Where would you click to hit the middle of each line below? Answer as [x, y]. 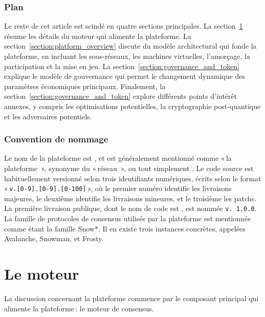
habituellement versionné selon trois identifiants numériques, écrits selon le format [133, 178]
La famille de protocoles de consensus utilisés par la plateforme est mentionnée [128, 218]
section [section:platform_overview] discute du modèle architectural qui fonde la [130, 46]
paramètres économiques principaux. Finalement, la [85, 86]
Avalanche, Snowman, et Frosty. [54, 238]
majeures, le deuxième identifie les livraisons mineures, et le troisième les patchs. [130, 198]
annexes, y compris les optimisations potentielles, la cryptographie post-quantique [132, 106]
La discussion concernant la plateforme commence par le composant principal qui [131, 298]
